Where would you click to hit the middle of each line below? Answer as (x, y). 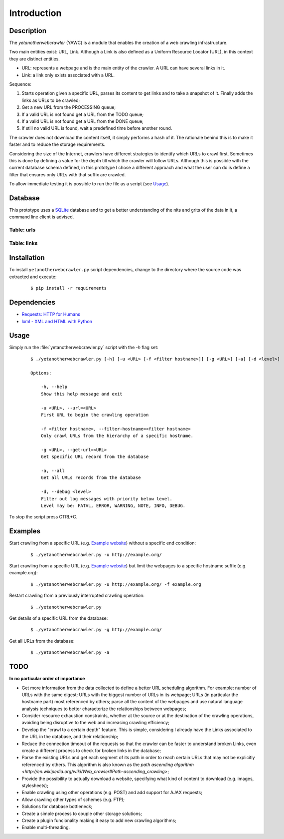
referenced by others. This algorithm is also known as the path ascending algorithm (108, 765)
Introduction (35, 13)
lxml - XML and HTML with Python (57, 321)
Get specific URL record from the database (95, 457)
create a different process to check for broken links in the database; (91, 751)
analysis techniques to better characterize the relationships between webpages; (104, 709)
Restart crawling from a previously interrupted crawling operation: (77, 596)
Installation (27, 258)
